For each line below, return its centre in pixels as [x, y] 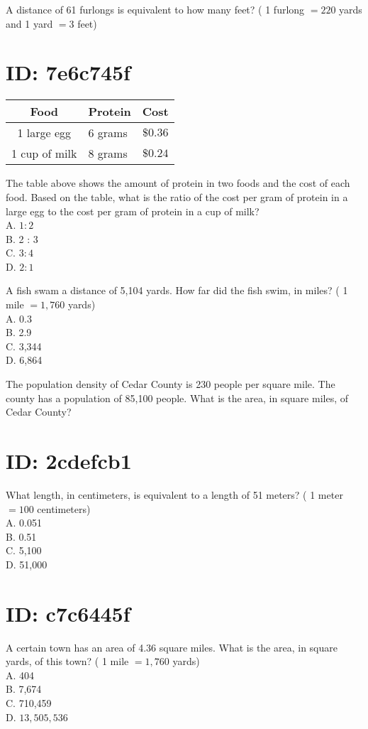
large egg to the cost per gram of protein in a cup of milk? [133, 211]
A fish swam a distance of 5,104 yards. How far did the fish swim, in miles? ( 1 [177, 290]
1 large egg [44, 133]
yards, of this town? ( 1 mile [67, 661]
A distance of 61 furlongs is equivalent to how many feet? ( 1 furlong [155, 9]
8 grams [108, 153]
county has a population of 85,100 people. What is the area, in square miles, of [177, 398]
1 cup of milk [44, 153]
